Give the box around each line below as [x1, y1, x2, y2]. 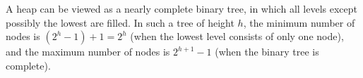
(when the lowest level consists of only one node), [130, 29, 344, 44]
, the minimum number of [243, 15, 355, 30]
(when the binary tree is [215, 44, 319, 59]
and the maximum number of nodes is [6, 44, 170, 59]
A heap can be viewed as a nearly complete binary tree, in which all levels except [6, 1, 357, 15]
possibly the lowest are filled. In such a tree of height [6, 15, 234, 30]
